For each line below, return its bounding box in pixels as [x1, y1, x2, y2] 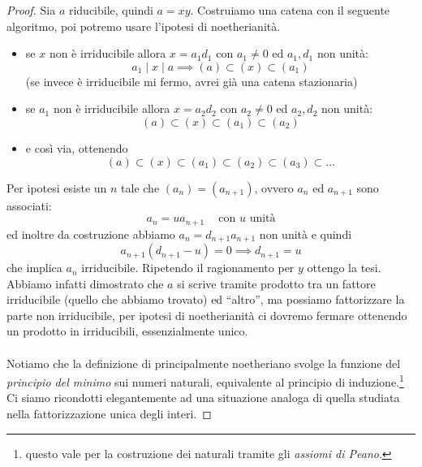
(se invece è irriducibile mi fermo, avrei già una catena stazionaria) [25, 72, 358, 89]
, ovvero [254, 179, 294, 196]
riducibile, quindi [68, 2, 153, 18]
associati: [6, 197, 52, 214]
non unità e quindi [259, 225, 352, 242]
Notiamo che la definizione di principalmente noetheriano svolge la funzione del [6, 354, 401, 371]
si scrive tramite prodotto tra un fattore [177, 275, 376, 292]
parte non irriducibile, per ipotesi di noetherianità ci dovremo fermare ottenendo [6, 306, 407, 323]
